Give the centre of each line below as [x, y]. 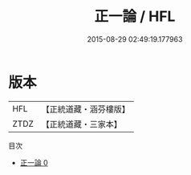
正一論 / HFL [135, 16]
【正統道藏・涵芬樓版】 [86, 109]
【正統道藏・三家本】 [82, 124]
